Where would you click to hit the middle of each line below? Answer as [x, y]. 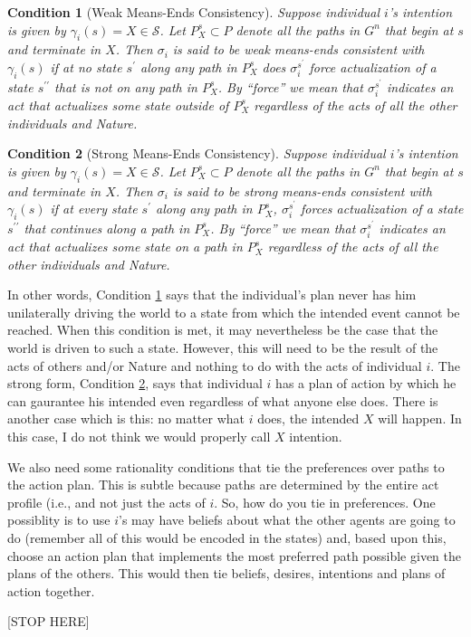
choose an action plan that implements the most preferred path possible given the [234, 555]
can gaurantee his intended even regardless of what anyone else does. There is [223, 400]
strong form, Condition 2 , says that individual [135, 383]
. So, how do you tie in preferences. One [325, 502]
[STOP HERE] [48, 621]
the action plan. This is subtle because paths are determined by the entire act [223, 485]
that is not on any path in [126, 86]
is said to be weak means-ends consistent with [298, 49]
